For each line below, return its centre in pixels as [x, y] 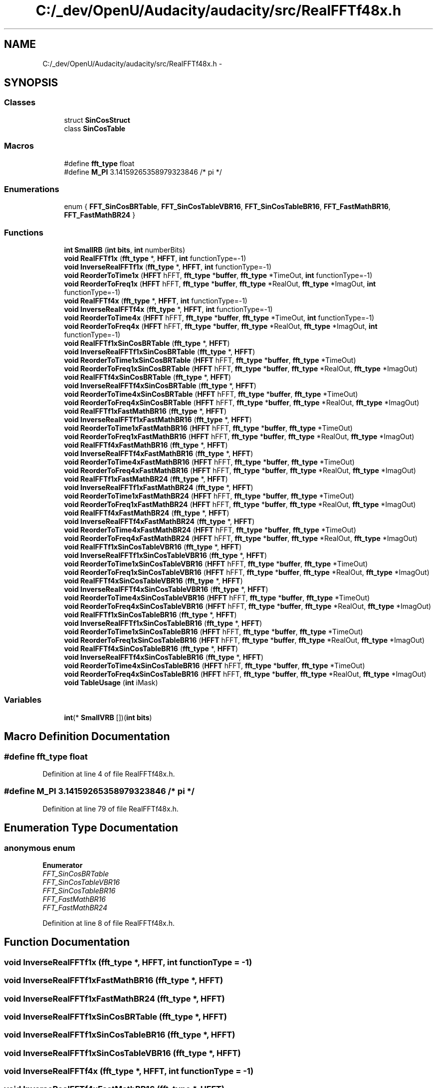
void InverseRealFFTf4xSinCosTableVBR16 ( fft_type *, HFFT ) [166, 589]
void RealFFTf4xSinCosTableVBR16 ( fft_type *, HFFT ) [153, 581]
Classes [20, 103]
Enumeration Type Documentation [91, 828]
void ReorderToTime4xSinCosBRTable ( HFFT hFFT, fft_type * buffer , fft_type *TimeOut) [211, 394]
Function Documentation [67, 942]
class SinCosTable [95, 128]
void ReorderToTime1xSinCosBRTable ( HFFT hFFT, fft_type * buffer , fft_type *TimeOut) [210, 360]
